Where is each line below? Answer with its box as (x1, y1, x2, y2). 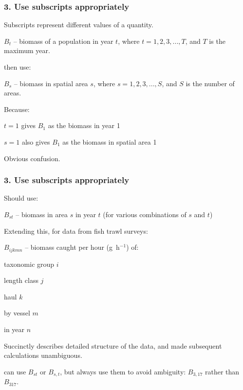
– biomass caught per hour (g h (25, 242, 120, 252)
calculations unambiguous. (4, 350, 82, 360)
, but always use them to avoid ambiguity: (60, 366, 186, 376)
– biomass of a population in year (13, 36, 113, 46)
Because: (4, 104, 30, 114)
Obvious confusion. (4, 153, 60, 163)
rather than (205, 366, 240, 376)
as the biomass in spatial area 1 (62, 136, 157, 147)
